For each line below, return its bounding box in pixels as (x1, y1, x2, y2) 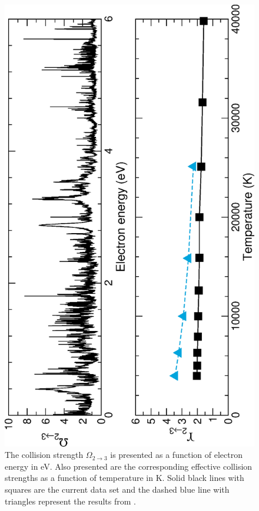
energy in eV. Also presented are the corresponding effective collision (5, 460, 253, 472)
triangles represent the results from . (5, 494, 136, 507)
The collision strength (5, 448, 84, 461)
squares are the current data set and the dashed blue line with (5, 483, 230, 495)
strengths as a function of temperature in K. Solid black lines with (5, 471, 244, 484)
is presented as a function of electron (110, 448, 243, 461)
